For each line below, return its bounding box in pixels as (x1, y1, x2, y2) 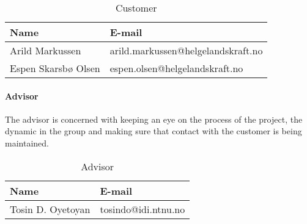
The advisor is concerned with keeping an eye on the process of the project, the (5, 112, 303, 125)
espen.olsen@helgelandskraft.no (109, 61, 243, 75)
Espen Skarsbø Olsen (10, 61, 100, 75)
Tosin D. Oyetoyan (10, 201, 91, 216)
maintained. (5, 136, 49, 149)
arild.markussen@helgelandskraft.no (109, 43, 263, 57)
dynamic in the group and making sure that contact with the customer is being (5, 125, 302, 137)
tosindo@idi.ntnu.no (100, 201, 185, 216)
